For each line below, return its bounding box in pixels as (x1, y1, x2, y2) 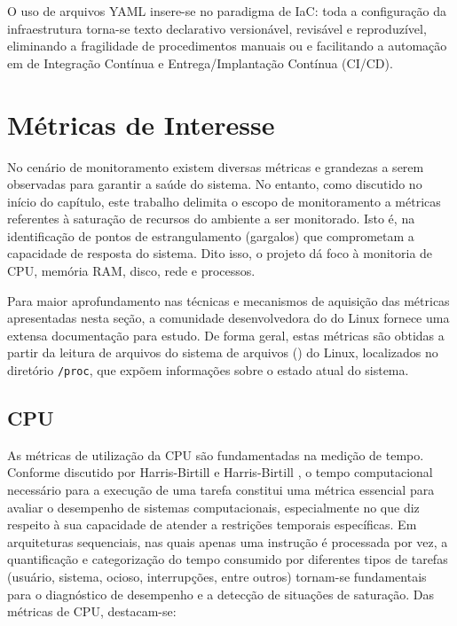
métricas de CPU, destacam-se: (7, 602, 177, 621)
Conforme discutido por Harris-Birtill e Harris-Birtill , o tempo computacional (7, 463, 433, 481)
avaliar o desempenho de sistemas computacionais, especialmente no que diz (7, 497, 420, 516)
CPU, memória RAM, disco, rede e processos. (7, 262, 256, 280)
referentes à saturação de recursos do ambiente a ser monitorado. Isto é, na (7, 209, 415, 228)
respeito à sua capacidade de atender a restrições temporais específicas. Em (7, 515, 417, 534)
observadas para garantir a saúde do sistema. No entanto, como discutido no (7, 175, 422, 193)
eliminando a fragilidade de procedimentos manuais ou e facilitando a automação (7, 36, 447, 55)
